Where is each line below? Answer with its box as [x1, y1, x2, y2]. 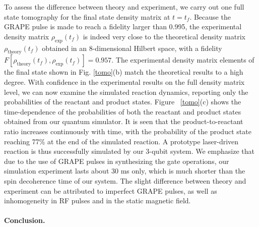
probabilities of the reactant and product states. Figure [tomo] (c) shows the [4, 96, 241, 107]
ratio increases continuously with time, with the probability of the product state [4, 126, 251, 136]
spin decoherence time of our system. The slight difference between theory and [4, 175, 246, 186]
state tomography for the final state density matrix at [4, 11, 170, 22]
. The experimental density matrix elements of [111, 54, 254, 65]
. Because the [189, 11, 231, 22]
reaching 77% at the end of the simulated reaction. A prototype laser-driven [4, 136, 239, 146]
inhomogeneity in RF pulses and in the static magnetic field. [4, 195, 191, 206]
